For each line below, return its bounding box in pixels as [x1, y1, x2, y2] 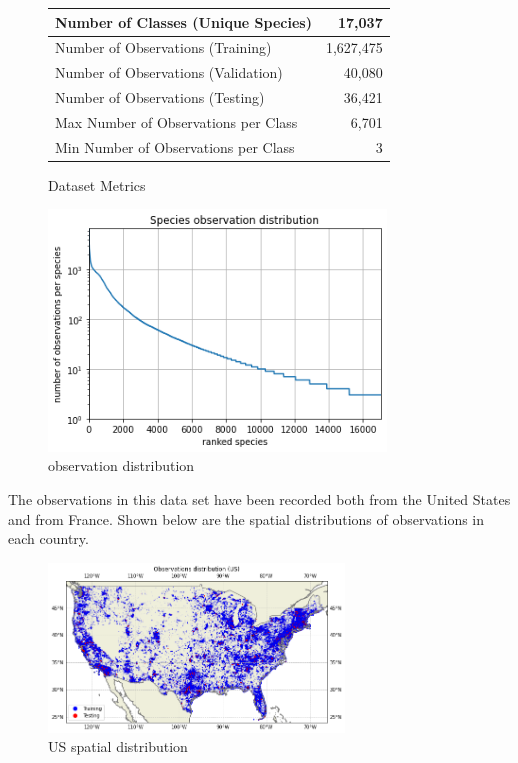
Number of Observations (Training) [55, 37, 272, 58]
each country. [8, 528, 89, 549]
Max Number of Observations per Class [55, 111, 298, 132]
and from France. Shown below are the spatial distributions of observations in [8, 508, 485, 529]
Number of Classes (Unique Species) [55, 11, 312, 32]
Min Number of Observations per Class [55, 136, 295, 157]
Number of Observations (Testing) [55, 87, 265, 108]
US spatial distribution [48, 736, 188, 757]
